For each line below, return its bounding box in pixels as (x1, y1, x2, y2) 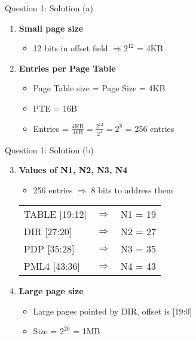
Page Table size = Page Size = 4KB (33, 82, 166, 94)
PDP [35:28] (23, 242, 75, 256)
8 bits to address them (91, 183, 173, 196)
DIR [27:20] (23, 224, 72, 239)
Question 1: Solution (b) (5, 143, 94, 156)
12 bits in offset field (33, 42, 108, 54)
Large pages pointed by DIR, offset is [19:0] (33, 304, 192, 317)
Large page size (19, 285, 84, 297)
